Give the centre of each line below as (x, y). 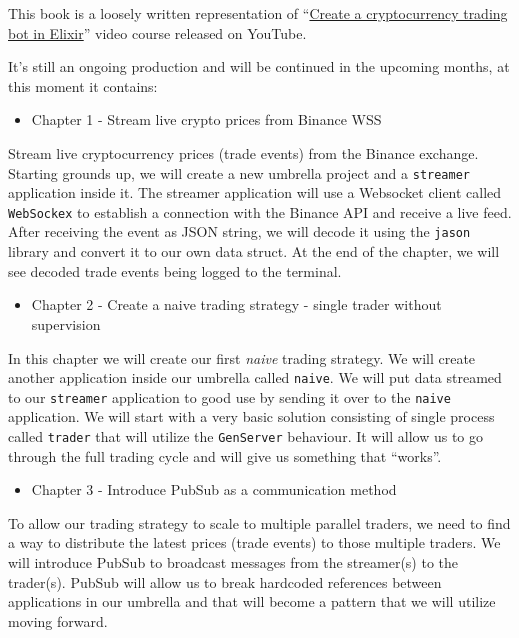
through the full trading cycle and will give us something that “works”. (225, 455)
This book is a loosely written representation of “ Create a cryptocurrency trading (258, 13)
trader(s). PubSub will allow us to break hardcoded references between (225, 581)
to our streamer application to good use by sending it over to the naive (229, 396)
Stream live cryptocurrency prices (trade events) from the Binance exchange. (243, 152)
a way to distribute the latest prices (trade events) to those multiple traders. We (254, 542)
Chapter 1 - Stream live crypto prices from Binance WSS (206, 119)
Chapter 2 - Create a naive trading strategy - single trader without (236, 304)
